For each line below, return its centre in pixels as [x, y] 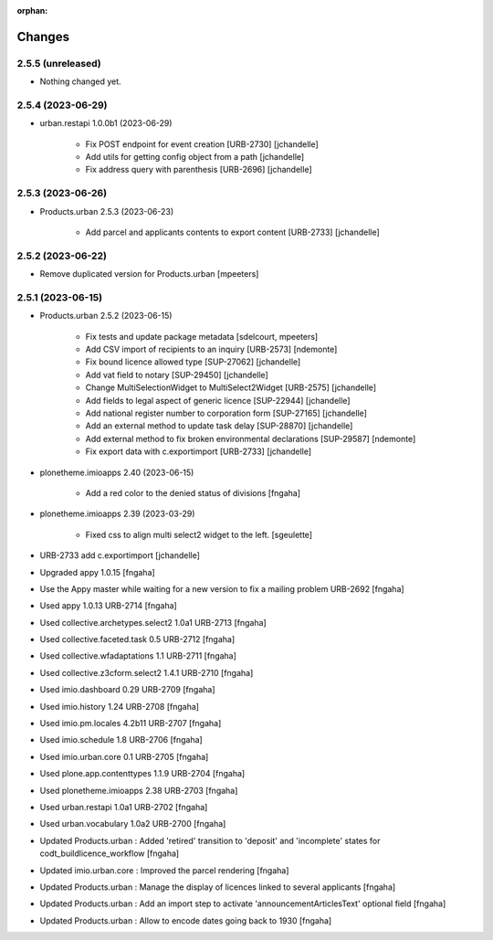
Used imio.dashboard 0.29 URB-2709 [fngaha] [127, 690]
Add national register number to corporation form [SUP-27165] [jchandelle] [226, 413]
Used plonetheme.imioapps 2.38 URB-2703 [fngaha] [139, 790]
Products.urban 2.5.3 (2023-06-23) [107, 211]
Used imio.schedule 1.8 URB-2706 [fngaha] [121, 740]
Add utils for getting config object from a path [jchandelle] [195, 157]
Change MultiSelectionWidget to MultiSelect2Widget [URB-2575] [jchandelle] [231, 387]
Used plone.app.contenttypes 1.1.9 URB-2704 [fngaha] [142, 774]
